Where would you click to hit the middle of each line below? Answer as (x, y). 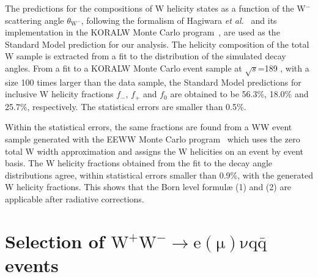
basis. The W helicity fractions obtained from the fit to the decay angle (139, 163)
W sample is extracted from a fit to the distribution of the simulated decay (146, 56)
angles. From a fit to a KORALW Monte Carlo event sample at (124, 68)
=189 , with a (283, 68)
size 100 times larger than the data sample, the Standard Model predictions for (153, 82)
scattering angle (35, 20)
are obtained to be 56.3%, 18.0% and (239, 94)
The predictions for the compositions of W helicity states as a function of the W (155, 8)
